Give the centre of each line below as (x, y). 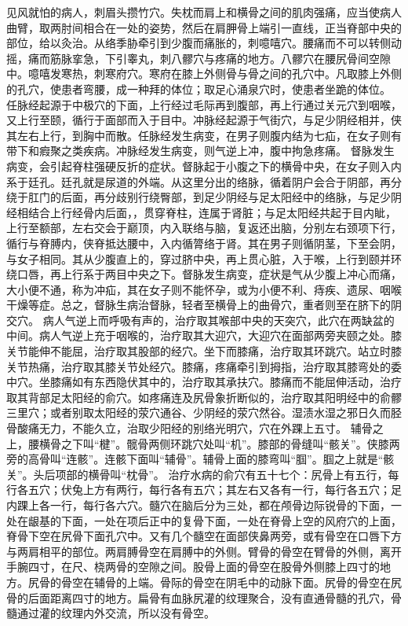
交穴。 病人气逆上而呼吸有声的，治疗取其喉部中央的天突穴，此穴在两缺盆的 (200, 320)
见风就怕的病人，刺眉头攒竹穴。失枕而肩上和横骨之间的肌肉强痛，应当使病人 (204, 12)
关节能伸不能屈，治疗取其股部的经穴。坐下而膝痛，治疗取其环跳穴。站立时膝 (204, 351)
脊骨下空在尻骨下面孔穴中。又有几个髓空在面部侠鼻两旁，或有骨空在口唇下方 (204, 536)
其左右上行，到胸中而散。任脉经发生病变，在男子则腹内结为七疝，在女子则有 (204, 135)
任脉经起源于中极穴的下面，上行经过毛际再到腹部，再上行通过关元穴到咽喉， (204, 104)
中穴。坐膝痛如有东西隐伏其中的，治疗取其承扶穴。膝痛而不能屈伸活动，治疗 (204, 382)
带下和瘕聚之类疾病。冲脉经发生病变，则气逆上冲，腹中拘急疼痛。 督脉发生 (200, 151)
